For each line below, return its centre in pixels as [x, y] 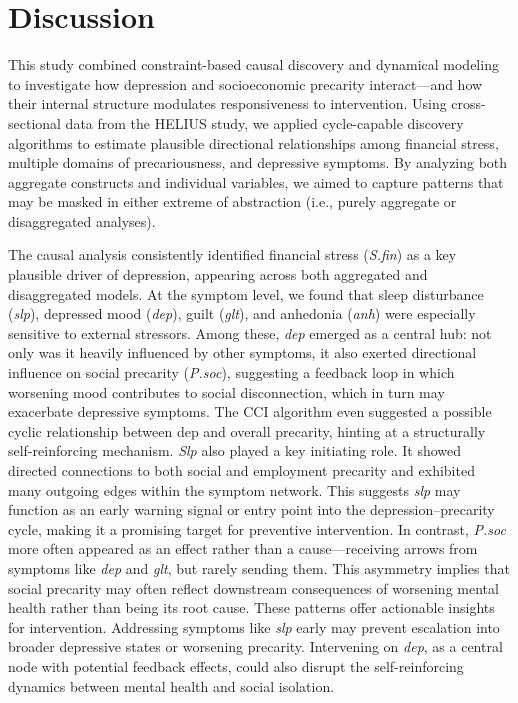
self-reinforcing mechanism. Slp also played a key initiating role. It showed [235, 450]
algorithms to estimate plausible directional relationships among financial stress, [253, 142]
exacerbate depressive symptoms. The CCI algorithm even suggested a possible [250, 411]
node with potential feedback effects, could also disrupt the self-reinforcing [236, 665]
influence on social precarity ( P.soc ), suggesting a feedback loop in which [231, 372]
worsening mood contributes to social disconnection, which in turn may [226, 391]
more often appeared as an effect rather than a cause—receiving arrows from [243, 548]
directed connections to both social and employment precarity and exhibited [241, 470]
